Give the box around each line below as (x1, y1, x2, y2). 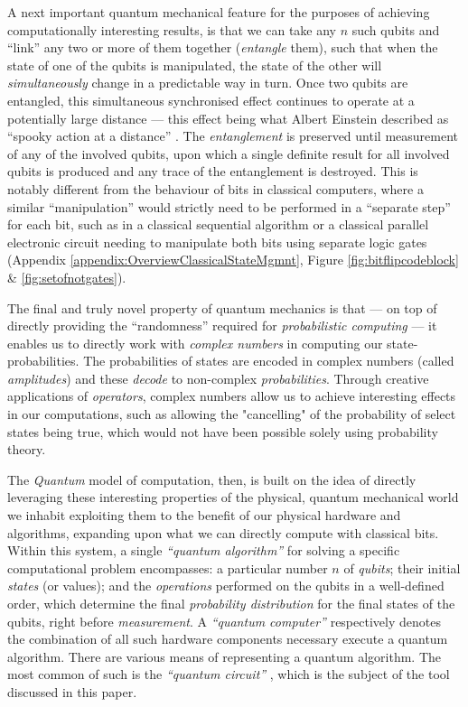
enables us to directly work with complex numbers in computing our (7, 333, 383, 352)
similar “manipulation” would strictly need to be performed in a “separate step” (7, 197, 451, 216)
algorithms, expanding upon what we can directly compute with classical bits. (7, 523, 439, 542)
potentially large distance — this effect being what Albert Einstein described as (7, 108, 449, 127)
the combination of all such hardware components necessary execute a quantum (7, 629, 448, 648)
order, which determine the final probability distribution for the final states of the (7, 594, 455, 612)
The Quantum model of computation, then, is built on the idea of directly (7, 470, 417, 488)
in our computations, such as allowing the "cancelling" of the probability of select (7, 405, 456, 423)
